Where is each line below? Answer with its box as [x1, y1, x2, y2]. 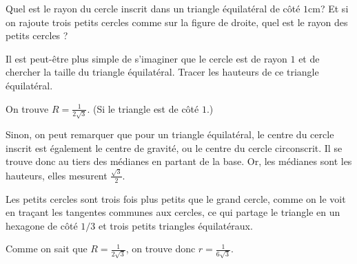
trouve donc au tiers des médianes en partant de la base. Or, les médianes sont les [6, 154, 352, 168]
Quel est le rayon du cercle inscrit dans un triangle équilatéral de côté [6, 1, 300, 15]
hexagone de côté [6, 218, 78, 232]
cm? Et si [308, 1, 349, 15]
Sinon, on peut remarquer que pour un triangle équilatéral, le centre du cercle [6, 127, 334, 142]
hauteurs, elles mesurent [6, 168, 108, 182]
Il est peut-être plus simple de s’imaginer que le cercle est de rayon [6, 51, 287, 65]
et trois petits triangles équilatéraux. [98, 218, 253, 232]
